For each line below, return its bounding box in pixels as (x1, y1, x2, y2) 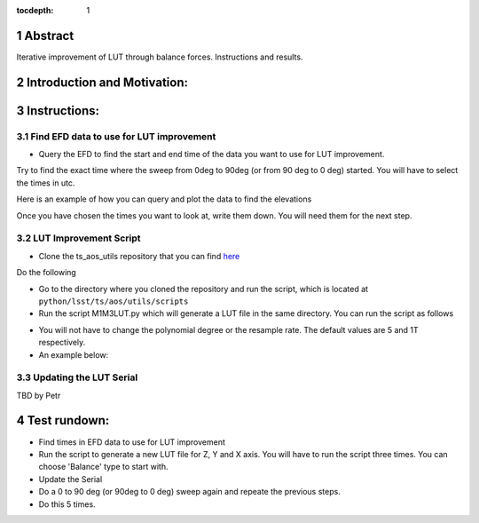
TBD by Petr (16, 390, 61, 400)
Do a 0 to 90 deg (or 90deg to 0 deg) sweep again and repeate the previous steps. (38, 487, 341, 497)
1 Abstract (16, 28, 75, 44)
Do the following (16, 267, 77, 278)
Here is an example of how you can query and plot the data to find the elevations (16, 194, 312, 204)
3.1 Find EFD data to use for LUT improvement (16, 130, 216, 142)
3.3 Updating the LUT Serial (16, 371, 138, 384)
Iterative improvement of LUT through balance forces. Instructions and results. (16, 52, 303, 62)
